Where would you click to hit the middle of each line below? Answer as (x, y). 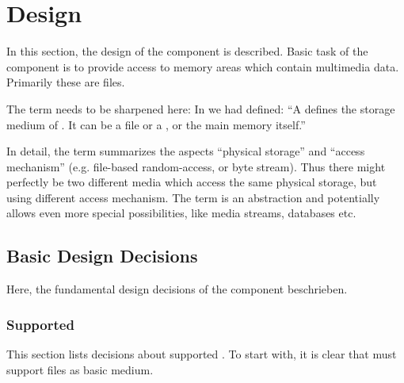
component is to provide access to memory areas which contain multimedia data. (203, 66)
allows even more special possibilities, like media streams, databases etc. (181, 213)
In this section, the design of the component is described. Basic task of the (187, 51)
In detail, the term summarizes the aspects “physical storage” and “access (186, 151)
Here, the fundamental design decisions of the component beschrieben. (177, 289)
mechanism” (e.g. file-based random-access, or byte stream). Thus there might (196, 166)
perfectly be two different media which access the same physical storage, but (192, 182)
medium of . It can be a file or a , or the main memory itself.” (156, 124)
